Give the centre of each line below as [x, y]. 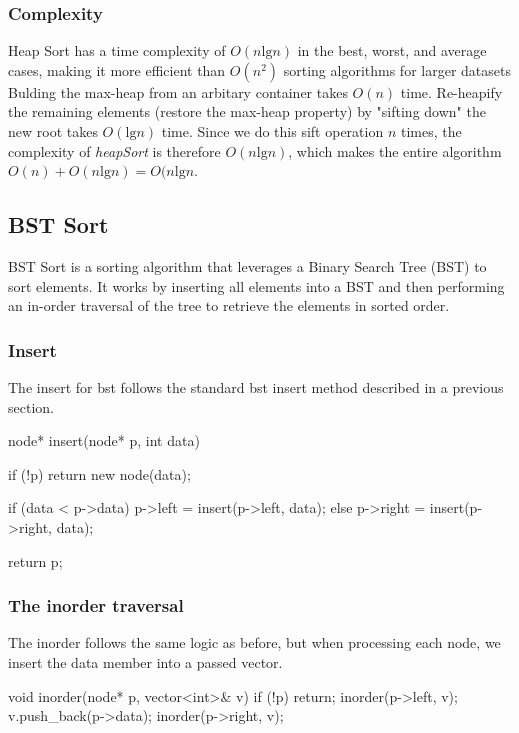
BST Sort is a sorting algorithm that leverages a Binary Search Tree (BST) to [247, 265]
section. [31, 406]
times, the [431, 131]
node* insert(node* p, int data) [104, 440]
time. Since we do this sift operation [272, 131]
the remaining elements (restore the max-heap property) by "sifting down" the [247, 111]
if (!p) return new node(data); [99, 473]
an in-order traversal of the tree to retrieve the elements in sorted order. [229, 305]
